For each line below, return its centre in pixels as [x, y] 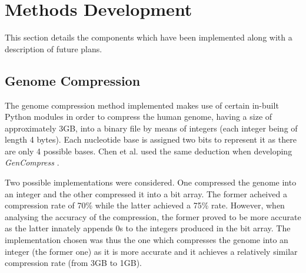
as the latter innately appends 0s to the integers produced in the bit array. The [148, 228]
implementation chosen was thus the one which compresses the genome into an [147, 240]
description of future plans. [54, 48]
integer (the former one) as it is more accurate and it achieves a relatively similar [151, 251]
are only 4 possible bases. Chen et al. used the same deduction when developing [149, 151]
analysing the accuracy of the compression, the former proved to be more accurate [153, 216]
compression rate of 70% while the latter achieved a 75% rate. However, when [145, 205]
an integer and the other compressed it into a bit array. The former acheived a [146, 193]
